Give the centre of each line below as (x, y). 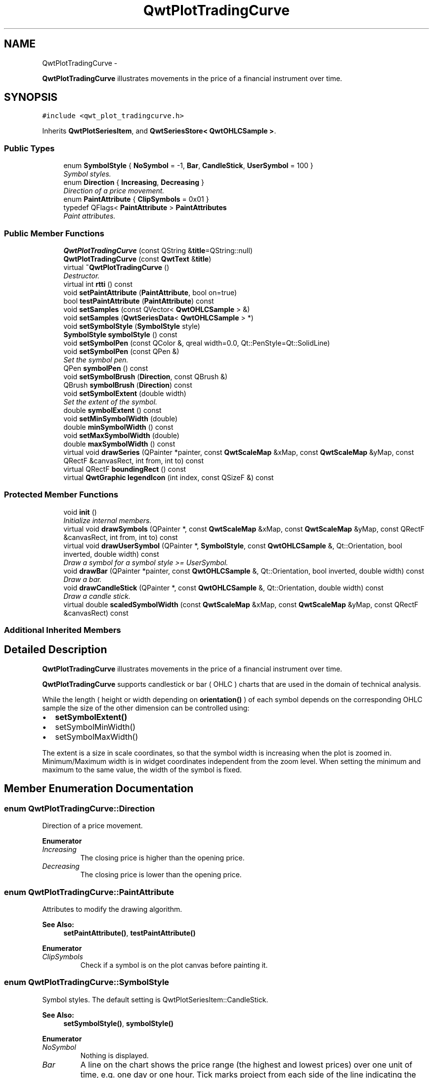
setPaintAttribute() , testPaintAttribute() (130, 933)
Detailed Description (56, 650)
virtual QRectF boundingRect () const (125, 469)
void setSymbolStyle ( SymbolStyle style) (132, 326)
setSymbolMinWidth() (95, 727)
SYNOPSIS (31, 97)
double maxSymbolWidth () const (119, 444)
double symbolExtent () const (112, 410)
